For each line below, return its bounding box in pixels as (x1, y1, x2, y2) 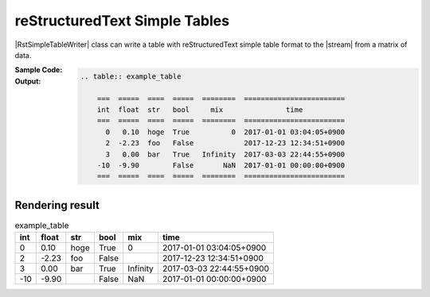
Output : (14, 76, 41, 86)
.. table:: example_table (80, 71, 182, 81)
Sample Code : (14, 65, 63, 75)
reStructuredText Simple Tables (14, 12, 230, 29)
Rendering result (14, 199, 100, 212)
